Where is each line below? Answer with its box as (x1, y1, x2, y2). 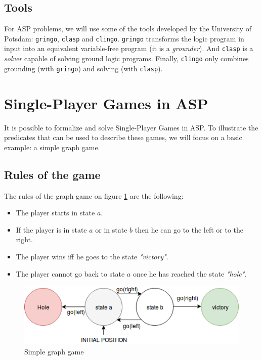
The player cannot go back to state (16, 268, 125, 279)
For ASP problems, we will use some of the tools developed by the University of (4, 23, 251, 34)
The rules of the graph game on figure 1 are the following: (4, 190, 184, 201)
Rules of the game (4, 166, 101, 182)
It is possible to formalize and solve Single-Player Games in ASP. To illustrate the (4, 122, 258, 132)
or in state (95, 224, 127, 235)
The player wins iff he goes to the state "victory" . (16, 251, 168, 261)
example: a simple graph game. (4, 142, 100, 152)
